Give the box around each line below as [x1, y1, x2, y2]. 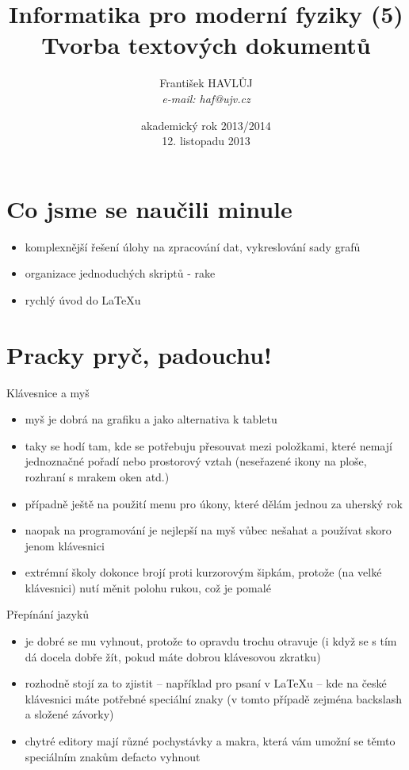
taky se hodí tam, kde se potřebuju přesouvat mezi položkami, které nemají [25, 437, 392, 454]
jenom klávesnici [25, 537, 105, 554]
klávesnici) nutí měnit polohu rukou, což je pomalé [25, 579, 271, 596]
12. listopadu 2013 [162, 132, 250, 149]
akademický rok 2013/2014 [141, 117, 271, 133]
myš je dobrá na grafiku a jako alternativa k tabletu [25, 411, 277, 427]
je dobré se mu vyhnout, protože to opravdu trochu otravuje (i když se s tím [25, 633, 397, 649]
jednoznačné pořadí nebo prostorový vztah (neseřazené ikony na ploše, [25, 453, 367, 469]
